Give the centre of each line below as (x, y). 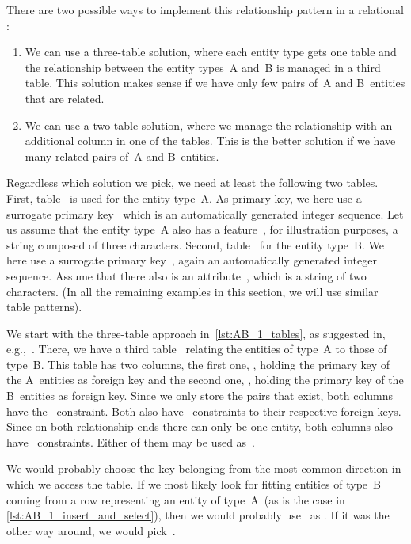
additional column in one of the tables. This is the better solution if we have (210, 141)
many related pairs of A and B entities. (122, 156)
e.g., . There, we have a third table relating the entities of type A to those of (197, 349)
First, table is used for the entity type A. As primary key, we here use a (184, 198)
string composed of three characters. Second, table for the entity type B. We (195, 244)
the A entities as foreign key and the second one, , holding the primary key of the (205, 380)
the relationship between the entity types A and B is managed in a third (203, 67)
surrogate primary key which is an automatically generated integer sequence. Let (205, 213)
